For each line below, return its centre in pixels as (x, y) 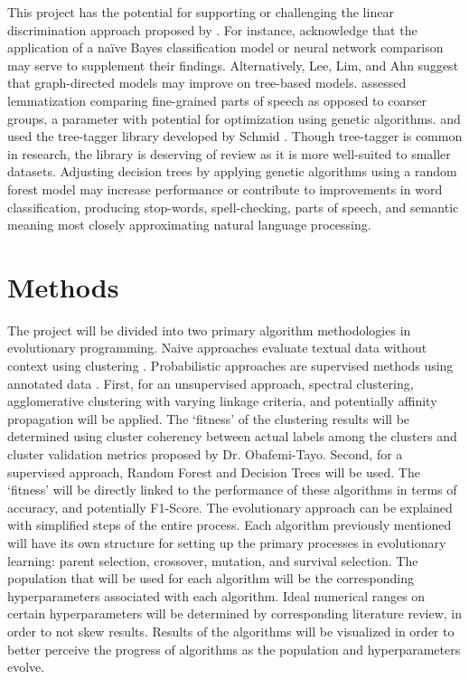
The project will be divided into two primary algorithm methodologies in (209, 330)
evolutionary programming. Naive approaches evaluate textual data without (217, 348)
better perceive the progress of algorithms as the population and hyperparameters (234, 649)
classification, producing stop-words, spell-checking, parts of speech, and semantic (233, 207)
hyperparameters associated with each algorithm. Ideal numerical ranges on (216, 595)
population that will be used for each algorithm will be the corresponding (211, 578)
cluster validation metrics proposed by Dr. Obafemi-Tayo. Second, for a (205, 454)
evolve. (26, 667)
